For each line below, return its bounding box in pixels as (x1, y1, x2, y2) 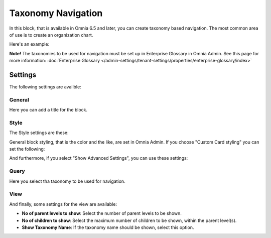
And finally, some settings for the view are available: (9, 201, 117, 207)
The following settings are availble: (9, 84, 81, 90)
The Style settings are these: (9, 130, 69, 136)
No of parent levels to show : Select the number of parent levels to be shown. (22, 210, 182, 216)
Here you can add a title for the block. (9, 107, 88, 113)
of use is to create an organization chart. (9, 32, 93, 38)
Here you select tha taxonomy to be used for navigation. (9, 178, 125, 184)
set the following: (9, 146, 45, 152)
